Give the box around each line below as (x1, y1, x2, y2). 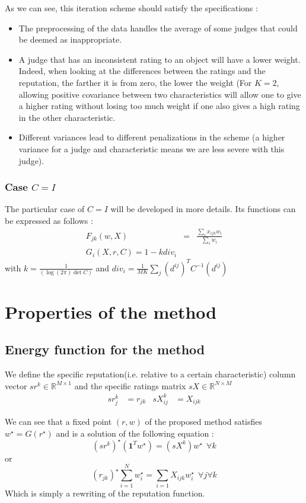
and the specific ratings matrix (74, 379, 186, 392)
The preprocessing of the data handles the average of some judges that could (18, 21, 298, 34)
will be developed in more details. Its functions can (110, 203, 296, 215)
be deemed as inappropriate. (18, 33, 122, 46)
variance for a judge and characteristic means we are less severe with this (18, 142, 285, 155)
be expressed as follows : (5, 214, 93, 226)
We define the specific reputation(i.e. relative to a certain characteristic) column (5, 368, 296, 380)
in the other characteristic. (18, 111, 116, 123)
